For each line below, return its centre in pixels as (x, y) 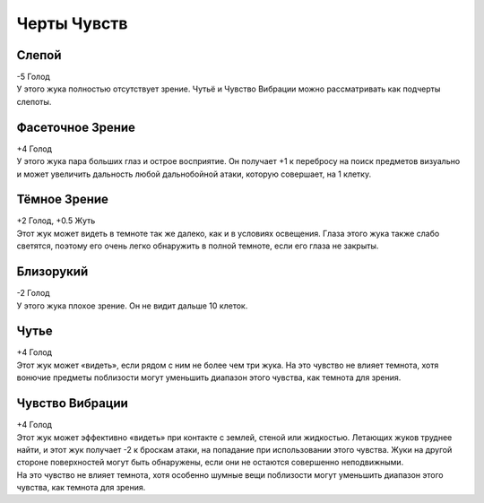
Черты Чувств (72, 23)
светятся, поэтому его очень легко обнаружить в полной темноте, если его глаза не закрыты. (198, 246)
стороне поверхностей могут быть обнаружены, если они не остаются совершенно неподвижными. (210, 463)
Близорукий (52, 272)
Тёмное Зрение (63, 199)
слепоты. (34, 101)
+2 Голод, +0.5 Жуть (56, 221)
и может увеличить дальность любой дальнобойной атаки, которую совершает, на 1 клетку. (194, 174)
